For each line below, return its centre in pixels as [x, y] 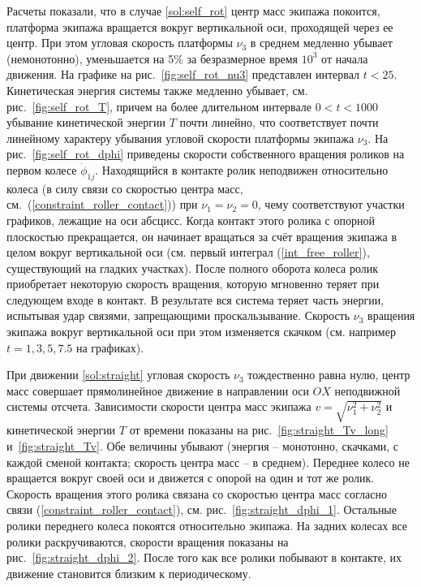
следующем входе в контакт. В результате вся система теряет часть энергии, [195, 299]
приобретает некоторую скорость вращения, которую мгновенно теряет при [193, 284]
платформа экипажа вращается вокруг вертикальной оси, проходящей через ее [200, 26]
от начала [345, 58]
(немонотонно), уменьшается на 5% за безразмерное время [153, 58]
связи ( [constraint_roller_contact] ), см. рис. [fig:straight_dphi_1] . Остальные [202, 509]
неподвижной [367, 390]
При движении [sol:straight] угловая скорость [118, 375]
